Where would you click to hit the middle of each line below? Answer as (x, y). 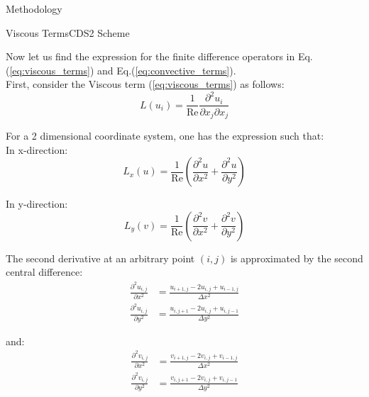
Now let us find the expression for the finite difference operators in (150, 56)
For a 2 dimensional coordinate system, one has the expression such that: (165, 135)
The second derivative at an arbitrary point (100, 258)
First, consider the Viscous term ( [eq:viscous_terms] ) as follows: (145, 84)
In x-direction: (37, 149)
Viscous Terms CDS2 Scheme (68, 32)
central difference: (44, 272)
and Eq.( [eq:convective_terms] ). (166, 70)
